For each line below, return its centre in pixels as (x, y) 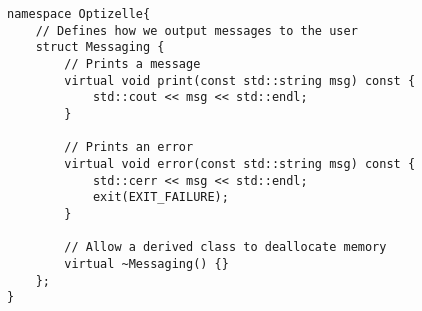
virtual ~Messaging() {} (146, 263)
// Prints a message (132, 63)
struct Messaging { (100, 47)
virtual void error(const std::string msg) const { (240, 163)
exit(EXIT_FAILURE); (160, 197)
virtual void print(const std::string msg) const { (240, 80)
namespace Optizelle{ (79, 14)
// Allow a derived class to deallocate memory (225, 247)
